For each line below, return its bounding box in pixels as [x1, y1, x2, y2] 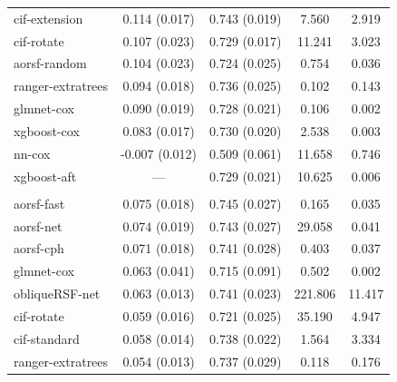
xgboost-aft [14, 166, 77, 185]
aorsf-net [14, 216, 63, 235]
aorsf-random [14, 54, 87, 73]
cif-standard [14, 328, 80, 348]
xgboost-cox [14, 121, 80, 140]
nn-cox [14, 143, 51, 162]
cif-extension [14, 8, 83, 27]
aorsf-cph [14, 239, 64, 258]
